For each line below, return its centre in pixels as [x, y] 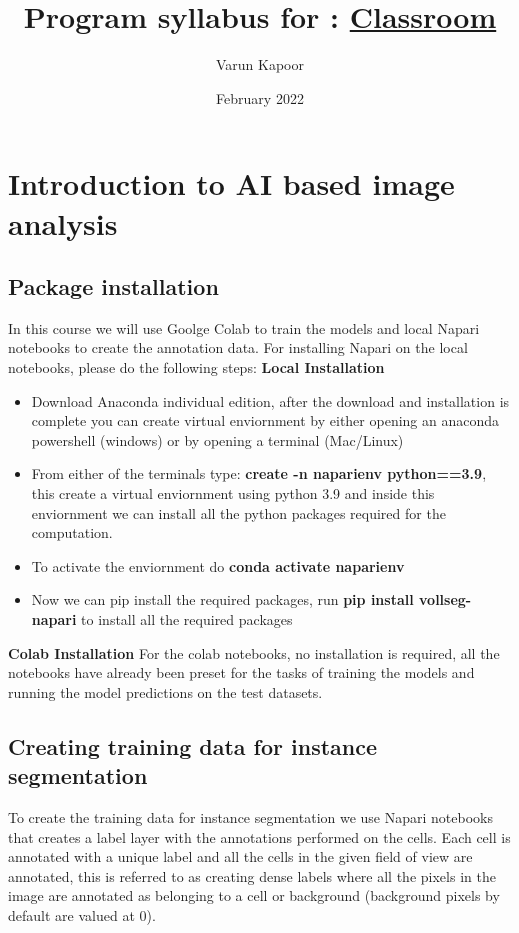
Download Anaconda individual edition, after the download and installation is [270, 400]
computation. [72, 532]
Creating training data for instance [193, 745]
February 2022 [260, 97]
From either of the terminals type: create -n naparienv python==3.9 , [259, 473]
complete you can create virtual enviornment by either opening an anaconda [265, 420]
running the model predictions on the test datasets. [165, 691]
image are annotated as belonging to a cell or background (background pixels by [254, 895]
